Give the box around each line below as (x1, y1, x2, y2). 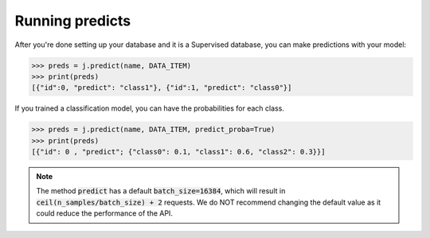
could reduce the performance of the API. (36, 209, 173, 218)
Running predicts (14, 12, 131, 29)
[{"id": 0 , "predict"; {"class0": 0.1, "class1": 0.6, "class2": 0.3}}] (31, 147, 326, 157)
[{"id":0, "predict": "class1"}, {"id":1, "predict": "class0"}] (31, 84, 292, 92)
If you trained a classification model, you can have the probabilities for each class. (14, 103, 284, 113)
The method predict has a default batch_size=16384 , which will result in (36, 186, 286, 196)
